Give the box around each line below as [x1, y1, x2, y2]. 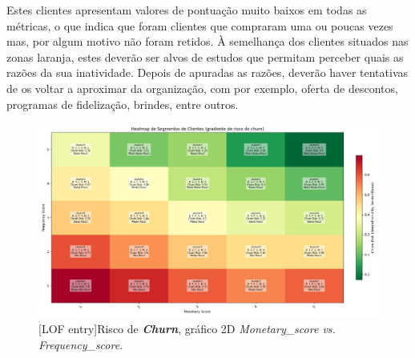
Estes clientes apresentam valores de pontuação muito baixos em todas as [6, 2, 367, 18]
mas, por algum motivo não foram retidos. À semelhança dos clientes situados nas [6, 33, 409, 50]
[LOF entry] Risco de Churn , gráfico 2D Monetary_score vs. [38, 320, 336, 336]
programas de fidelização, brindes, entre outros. [6, 95, 239, 112]
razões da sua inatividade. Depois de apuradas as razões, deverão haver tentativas [6, 64, 409, 81]
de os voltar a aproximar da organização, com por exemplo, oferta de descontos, [6, 79, 398, 96]
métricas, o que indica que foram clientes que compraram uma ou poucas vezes [6, 17, 393, 34]
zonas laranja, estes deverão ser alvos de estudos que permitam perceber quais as [6, 48, 404, 65]
